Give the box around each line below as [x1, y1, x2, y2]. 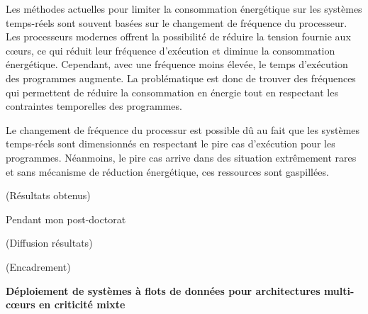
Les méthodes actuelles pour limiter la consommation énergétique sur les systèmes [6, 1, 362, 16]
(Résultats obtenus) [6, 188, 91, 203]
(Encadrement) [6, 259, 71, 274]
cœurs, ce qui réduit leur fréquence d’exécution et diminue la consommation [6, 43, 335, 57]
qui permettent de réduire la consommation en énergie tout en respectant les [6, 84, 338, 99]
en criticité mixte [38, 297, 126, 312]
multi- [323, 283, 355, 298]
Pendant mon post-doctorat [6, 211, 126, 226]
